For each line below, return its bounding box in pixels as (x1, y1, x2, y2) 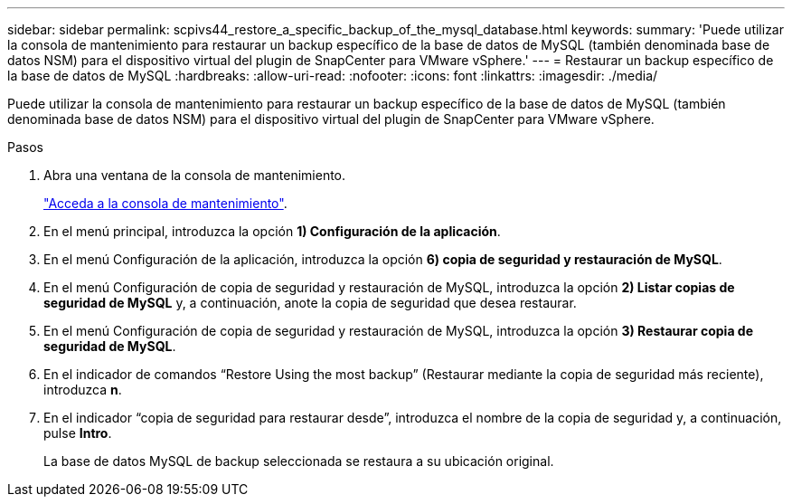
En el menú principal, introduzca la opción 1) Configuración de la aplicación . (43, 223, 501, 239)
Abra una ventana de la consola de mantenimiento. (43, 167, 346, 183)
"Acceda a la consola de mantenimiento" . (43, 195, 288, 211)
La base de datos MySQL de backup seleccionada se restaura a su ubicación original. (43, 453, 554, 469)
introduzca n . (43, 382, 122, 397)
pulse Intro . (43, 425, 112, 441)
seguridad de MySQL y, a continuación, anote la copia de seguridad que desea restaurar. (43, 295, 577, 310)
